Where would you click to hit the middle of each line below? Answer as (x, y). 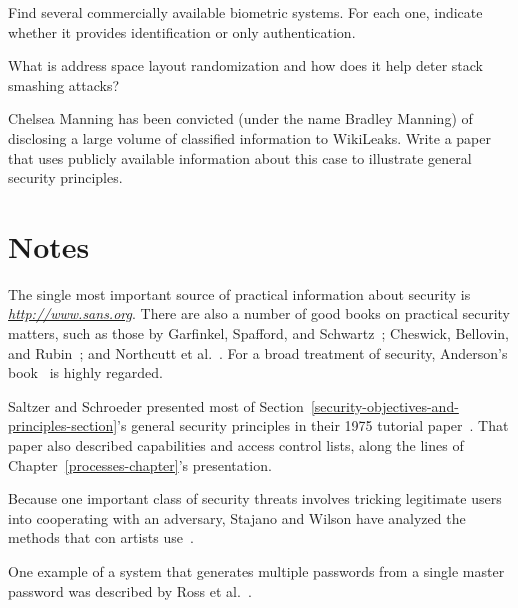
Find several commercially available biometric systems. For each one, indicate (245, 12)
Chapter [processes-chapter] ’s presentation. (140, 464)
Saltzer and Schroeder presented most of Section (156, 405)
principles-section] (63, 425)
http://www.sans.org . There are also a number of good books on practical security (259, 313)
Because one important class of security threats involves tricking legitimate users (255, 498)
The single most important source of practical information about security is (239, 293)
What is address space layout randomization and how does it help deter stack (246, 65)
